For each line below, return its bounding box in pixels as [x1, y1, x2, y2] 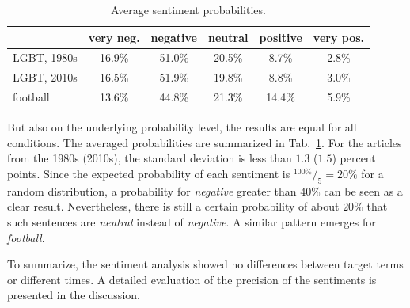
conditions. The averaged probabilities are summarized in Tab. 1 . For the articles [7, 134, 402, 150]
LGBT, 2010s [13, 69, 78, 86]
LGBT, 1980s [13, 49, 78, 66]
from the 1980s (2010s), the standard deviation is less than [7, 150, 292, 166]
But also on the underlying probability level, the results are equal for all [7, 119, 357, 135]
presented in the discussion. [7, 287, 140, 303]
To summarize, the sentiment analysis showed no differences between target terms [7, 256, 404, 272]
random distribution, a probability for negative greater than [7, 182, 297, 199]
